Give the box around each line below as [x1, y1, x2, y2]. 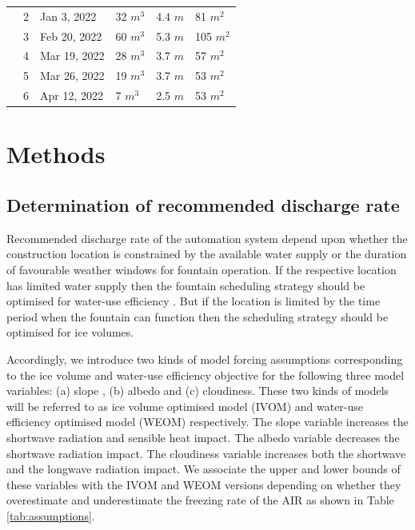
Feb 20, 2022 [40, 27, 102, 44]
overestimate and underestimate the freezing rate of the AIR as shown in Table [6, 492, 394, 508]
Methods [6, 137, 106, 170]
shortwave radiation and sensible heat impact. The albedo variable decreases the [6, 428, 400, 445]
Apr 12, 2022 [40, 87, 103, 104]
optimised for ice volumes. [6, 324, 134, 341]
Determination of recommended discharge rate [6, 192, 400, 217]
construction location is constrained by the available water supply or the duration [6, 245, 407, 262]
